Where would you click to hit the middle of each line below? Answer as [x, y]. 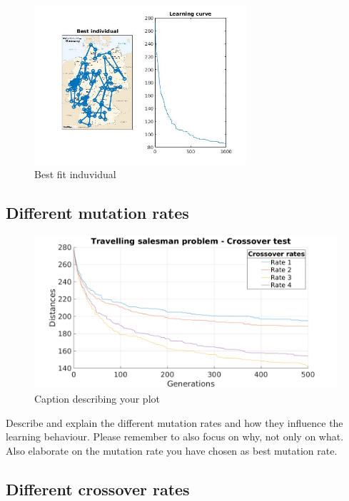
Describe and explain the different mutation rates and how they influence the [174, 422]
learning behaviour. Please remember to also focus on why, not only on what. [175, 437]
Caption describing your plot [97, 399]
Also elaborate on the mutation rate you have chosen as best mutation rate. [172, 450]
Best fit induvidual [75, 174]
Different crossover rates [98, 489]
